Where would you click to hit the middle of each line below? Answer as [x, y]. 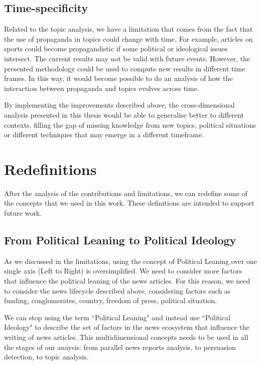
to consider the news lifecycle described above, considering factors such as [117, 290]
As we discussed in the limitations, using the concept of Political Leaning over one [130, 261]
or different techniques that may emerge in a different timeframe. [104, 134]
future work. [23, 213]
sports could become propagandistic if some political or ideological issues [116, 49]
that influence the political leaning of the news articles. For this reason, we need [127, 281]
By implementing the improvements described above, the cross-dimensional [119, 105]
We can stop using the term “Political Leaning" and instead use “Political [117, 317]
